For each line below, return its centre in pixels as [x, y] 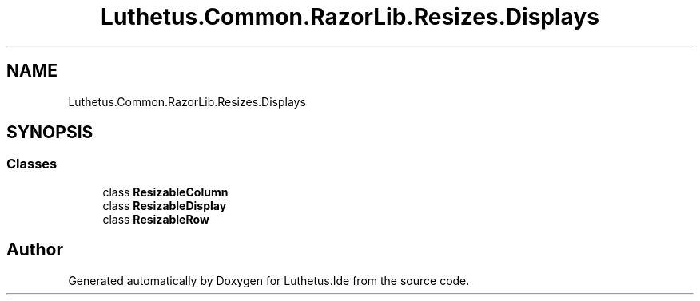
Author [35, 250]
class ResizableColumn [165, 192]
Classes [32, 164]
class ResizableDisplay [165, 205]
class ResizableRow [156, 219]
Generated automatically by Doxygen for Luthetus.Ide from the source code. [269, 280]
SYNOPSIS [50, 133]
